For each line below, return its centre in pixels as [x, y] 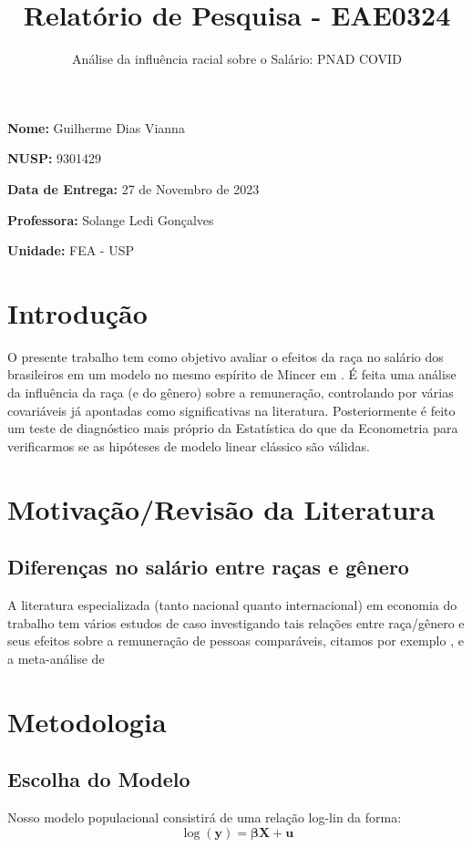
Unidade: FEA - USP [71, 250]
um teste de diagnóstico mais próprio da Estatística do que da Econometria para [233, 428]
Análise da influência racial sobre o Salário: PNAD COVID [237, 59]
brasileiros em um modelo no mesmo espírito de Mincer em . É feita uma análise [232, 374]
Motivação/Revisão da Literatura [221, 508]
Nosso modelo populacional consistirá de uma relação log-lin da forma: [205, 817]
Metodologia [87, 721]
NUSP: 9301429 [55, 158]
